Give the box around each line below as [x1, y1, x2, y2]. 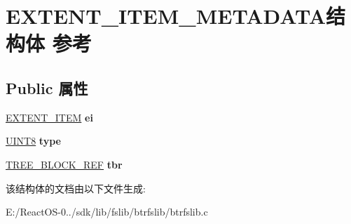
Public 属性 [6, 77, 88, 98]
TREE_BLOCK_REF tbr [6, 157, 123, 171]
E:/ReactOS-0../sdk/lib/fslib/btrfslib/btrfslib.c [6, 204, 208, 219]
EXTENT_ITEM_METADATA [6, 1, 326, 30]
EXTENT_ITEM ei [6, 110, 93, 124]
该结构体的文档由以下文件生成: [6, 180, 146, 195]
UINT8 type [6, 133, 61, 148]
